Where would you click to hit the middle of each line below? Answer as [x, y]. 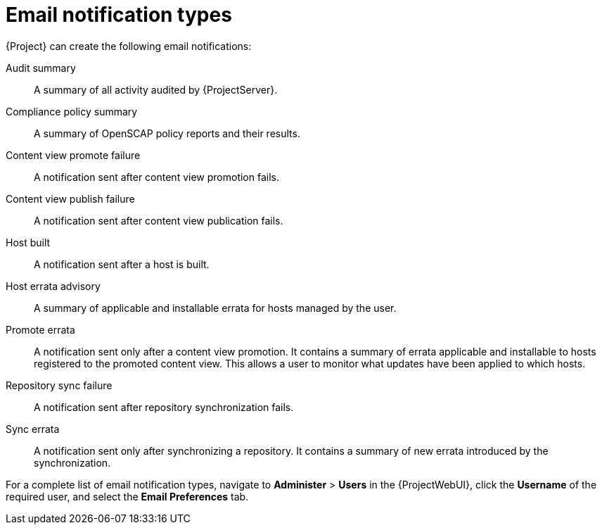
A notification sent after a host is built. [122, 264]
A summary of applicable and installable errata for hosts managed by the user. [215, 308]
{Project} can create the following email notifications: [129, 46]
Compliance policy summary [72, 111]
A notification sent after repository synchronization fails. [164, 407]
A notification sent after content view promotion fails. [156, 177]
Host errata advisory [53, 286]
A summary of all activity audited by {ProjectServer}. [156, 89]
